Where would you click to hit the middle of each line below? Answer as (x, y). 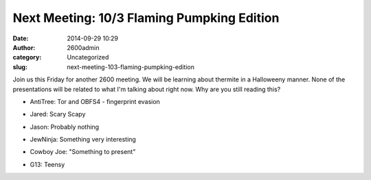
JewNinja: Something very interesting (83, 140)
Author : (24, 47)
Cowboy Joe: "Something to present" (83, 152)
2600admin (83, 47)
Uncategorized (88, 57)
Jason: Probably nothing (65, 127)
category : (27, 57)
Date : (21, 38)
